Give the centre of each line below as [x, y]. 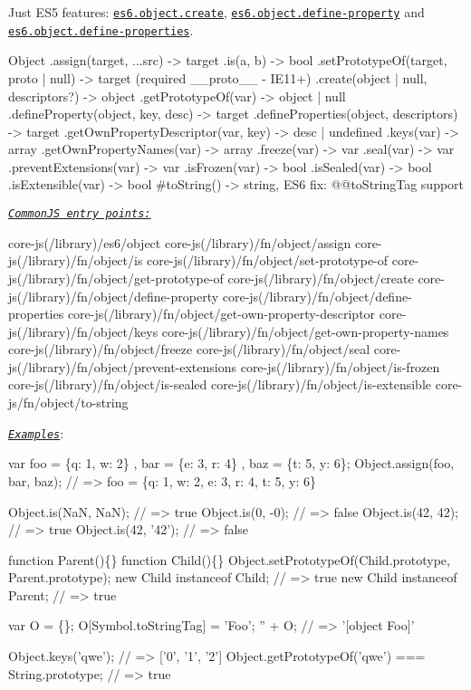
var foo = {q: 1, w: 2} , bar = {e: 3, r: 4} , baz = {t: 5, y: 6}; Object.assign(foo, [231, 463]
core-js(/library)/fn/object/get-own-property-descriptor [221, 314]
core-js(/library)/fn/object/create [321, 278]
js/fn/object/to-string [68, 402]
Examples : [36, 432]
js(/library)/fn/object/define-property [114, 296]
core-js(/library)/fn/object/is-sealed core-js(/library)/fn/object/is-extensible [220, 384]
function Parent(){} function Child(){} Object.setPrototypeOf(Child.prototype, [229, 559]
